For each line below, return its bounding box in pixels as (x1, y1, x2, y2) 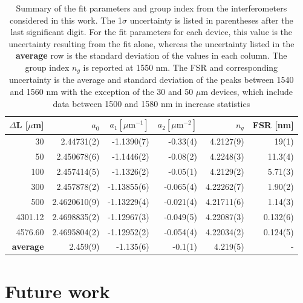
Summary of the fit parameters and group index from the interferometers (16, 2, 287, 14)
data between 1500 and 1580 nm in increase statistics (53, 97, 250, 109)
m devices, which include (201, 85, 293, 98)
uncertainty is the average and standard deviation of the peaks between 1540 (9, 73, 294, 86)
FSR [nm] (252, 119, 294, 131)
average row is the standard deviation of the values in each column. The (16, 49, 287, 62)
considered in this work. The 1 (9, 13, 123, 26)
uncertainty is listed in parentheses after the (129, 13, 293, 26)
